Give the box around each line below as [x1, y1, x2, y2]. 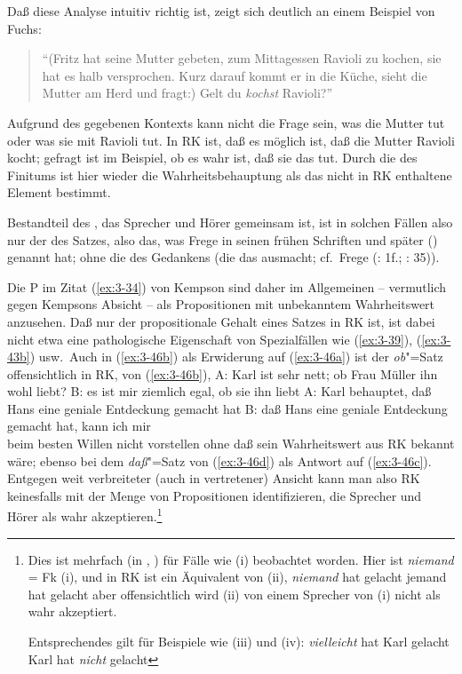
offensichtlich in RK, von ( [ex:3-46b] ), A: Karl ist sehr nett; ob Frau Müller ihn [7, 364, 438, 383]
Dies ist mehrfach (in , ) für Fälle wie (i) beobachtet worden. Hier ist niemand [28, 550, 454, 568]
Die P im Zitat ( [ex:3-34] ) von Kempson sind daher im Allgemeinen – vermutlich [7, 277, 447, 296]
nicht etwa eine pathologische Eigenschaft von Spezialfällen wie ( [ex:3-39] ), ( [7, 329, 422, 348]
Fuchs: [7, 19, 42, 37]
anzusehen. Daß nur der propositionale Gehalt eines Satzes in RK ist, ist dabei [7, 312, 435, 330]
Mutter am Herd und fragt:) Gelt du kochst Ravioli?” [42, 83, 333, 102]
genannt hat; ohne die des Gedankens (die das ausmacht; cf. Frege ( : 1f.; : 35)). [7, 248, 440, 266]
